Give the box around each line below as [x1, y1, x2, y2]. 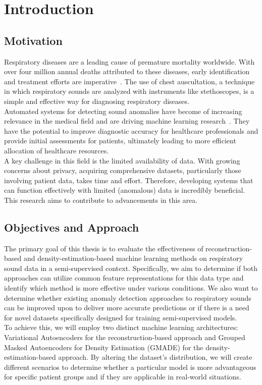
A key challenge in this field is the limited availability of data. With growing [4, 155, 240, 166]
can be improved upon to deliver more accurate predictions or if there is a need [4, 302, 249, 313]
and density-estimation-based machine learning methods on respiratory [23, 253, 243, 263]
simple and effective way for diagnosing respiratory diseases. [4, 95, 189, 106]
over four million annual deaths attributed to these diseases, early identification [4, 66, 250, 77]
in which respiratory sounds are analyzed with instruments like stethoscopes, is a [4, 86, 254, 96]
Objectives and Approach [4, 219, 139, 235]
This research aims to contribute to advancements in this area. [4, 194, 198, 205]
